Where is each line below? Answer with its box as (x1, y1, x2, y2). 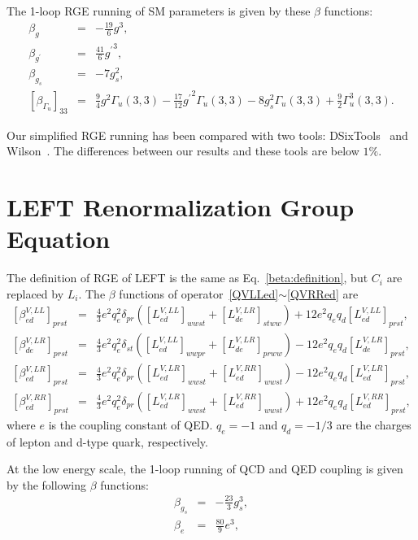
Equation (7, 222, 111, 255)
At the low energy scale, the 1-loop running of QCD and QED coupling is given (7, 460, 403, 477)
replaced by (7, 285, 64, 302)
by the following (7, 476, 87, 493)
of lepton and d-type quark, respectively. (7, 433, 208, 450)
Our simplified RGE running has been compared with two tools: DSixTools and (7, 126, 408, 143)
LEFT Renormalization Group (7, 189, 355, 223)
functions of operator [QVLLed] (119, 285, 279, 302)
